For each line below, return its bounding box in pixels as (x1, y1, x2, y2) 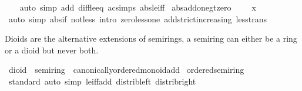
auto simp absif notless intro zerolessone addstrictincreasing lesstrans (8, 12, 267, 25)
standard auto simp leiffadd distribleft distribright (8, 75, 196, 87)
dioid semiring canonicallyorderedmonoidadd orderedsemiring (8, 63, 244, 76)
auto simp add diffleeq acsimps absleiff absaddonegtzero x (19, 1, 256, 13)
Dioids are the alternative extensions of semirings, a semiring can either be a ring (5, 32, 297, 45)
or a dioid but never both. (5, 43, 99, 56)
